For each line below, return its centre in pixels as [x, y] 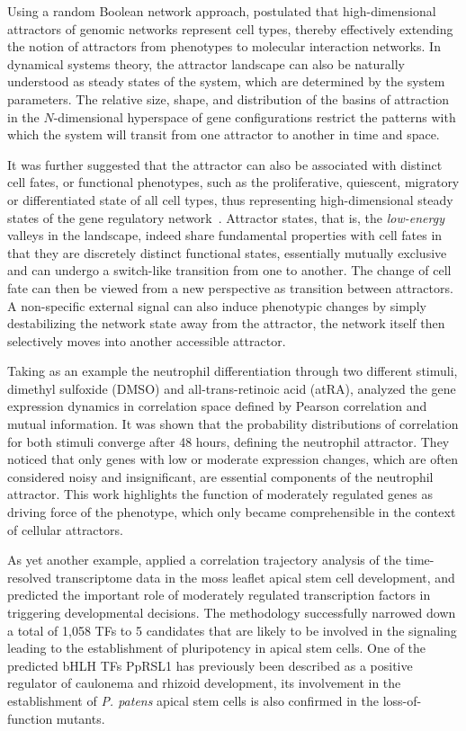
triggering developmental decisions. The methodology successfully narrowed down [232, 612]
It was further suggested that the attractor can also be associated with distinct [225, 164]
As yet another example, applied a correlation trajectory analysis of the [204, 560]
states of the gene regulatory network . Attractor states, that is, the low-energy [226, 217]
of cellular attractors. [65, 529]
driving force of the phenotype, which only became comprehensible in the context [232, 512]
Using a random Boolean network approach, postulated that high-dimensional [222, 11]
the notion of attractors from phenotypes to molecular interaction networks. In [224, 46]
